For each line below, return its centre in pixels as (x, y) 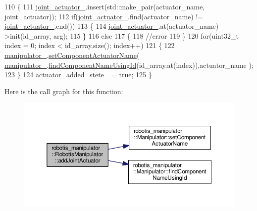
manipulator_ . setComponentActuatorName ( (72, 55)
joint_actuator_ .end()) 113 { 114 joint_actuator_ (81, 26)
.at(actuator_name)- (189, 26)
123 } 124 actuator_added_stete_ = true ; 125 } (78, 75)
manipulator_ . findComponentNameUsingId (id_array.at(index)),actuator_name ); (129, 65)
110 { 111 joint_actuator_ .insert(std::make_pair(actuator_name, (105, 6)
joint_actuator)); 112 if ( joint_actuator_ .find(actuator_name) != (104, 16)
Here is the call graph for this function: (64, 91)
